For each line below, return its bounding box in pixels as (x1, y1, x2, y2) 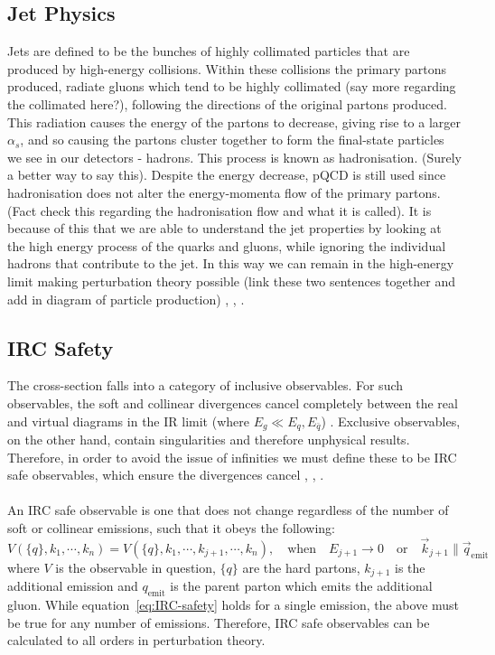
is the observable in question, (55, 557, 216, 576)
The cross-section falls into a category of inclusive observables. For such (7, 376, 404, 395)
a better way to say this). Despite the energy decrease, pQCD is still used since (7, 165, 446, 184)
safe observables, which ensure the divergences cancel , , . (7, 465, 324, 484)
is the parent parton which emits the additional (170, 576, 433, 595)
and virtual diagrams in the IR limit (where (7, 411, 249, 430)
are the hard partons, (242, 557, 360, 576)
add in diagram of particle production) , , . (7, 289, 245, 308)
